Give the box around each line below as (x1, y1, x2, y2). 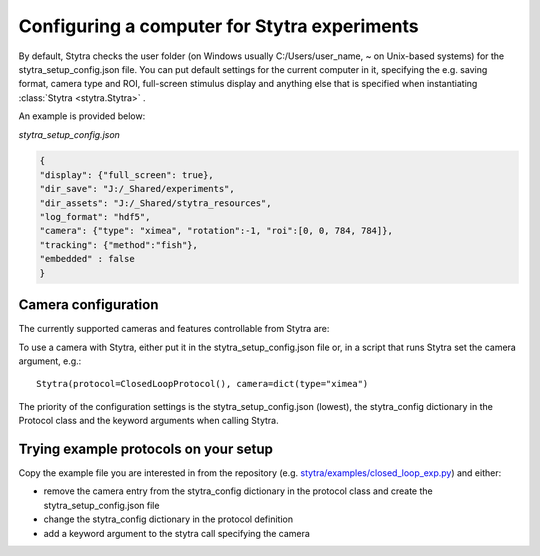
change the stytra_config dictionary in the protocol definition (43, 513, 294, 525)
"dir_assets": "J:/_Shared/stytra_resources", (39, 197, 272, 209)
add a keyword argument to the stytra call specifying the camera (43, 527, 310, 539)
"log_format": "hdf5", (39, 211, 151, 223)
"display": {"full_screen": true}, (39, 169, 214, 180)
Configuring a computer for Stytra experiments (18, 15, 419, 37)
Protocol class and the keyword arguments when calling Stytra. (18, 415, 279, 427)
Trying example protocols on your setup (18, 440, 274, 457)
